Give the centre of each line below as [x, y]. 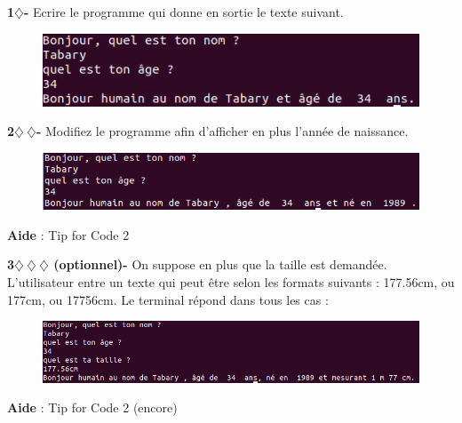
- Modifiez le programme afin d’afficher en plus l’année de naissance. [222, 131]
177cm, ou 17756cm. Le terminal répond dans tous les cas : [168, 299]
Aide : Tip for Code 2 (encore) [92, 407]
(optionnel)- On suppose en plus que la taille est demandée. [220, 264]
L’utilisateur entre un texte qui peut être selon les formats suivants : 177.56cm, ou [231, 281]
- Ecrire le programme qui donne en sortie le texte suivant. [183, 12]
